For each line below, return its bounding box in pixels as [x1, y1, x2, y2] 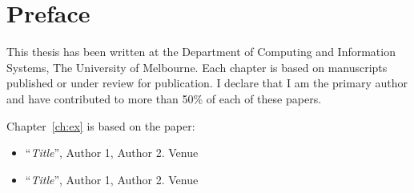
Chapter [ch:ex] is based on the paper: [6, 117, 195, 134]
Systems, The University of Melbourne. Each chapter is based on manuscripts [6, 58, 388, 75]
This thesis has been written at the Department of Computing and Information [6, 43, 396, 60]
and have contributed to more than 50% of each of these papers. [6, 90, 322, 107]
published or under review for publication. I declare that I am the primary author [6, 74, 408, 91]
